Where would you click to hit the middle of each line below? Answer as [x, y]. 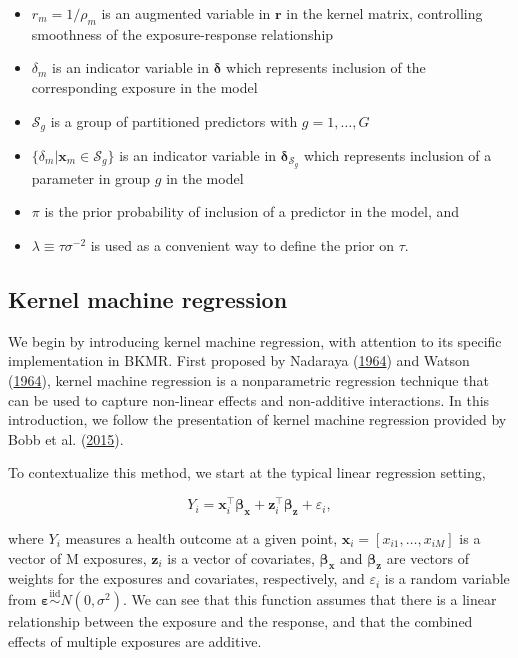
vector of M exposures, [77, 557]
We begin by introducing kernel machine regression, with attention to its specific [255, 340]
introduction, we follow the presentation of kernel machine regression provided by [257, 419]
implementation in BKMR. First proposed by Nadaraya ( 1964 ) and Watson [239, 360]
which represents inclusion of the [326, 67]
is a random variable [447, 578]
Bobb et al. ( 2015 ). [66, 438]
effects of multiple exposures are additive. [135, 640]
